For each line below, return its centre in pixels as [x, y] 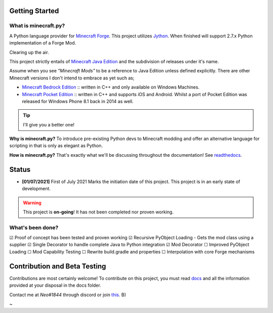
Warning [32, 203]
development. [36, 189]
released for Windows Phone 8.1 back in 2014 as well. [78, 101]
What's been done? [34, 228]
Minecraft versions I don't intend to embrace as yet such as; [72, 78]
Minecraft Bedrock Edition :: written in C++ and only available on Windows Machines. [111, 87]
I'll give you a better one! [49, 124]
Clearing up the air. [29, 52]
